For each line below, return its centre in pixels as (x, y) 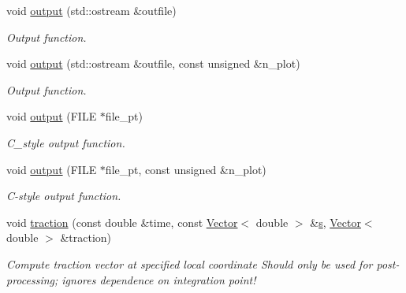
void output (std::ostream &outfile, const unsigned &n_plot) (153, 63)
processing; (32, 279)
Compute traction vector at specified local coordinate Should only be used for (190, 263)
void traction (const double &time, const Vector (122, 222)
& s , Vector (335, 222)
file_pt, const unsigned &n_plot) (186, 169)
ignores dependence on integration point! (159, 279)
